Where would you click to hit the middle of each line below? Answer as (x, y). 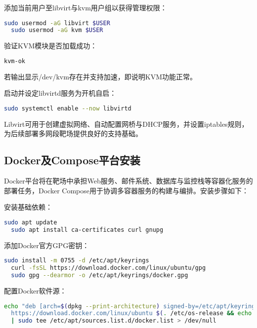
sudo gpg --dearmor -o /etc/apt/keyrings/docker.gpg (100, 275)
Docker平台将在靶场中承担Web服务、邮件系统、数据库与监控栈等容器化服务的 (128, 181)
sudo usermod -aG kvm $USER (57, 30)
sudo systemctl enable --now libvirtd (68, 109)
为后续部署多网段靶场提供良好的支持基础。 (73, 133)
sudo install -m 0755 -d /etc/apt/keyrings (77, 261)
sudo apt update (31, 223)
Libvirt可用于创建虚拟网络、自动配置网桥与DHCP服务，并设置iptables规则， (126, 124)
